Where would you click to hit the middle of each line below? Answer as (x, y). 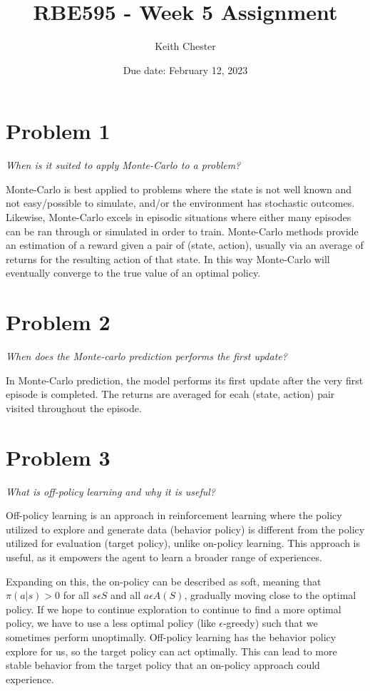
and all (126, 595)
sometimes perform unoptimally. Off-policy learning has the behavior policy (171, 636)
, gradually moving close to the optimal (270, 595)
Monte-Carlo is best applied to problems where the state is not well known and (179, 189)
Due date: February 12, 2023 (185, 70)
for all (76, 595)
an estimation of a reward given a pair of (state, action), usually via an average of (185, 245)
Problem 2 (58, 322)
